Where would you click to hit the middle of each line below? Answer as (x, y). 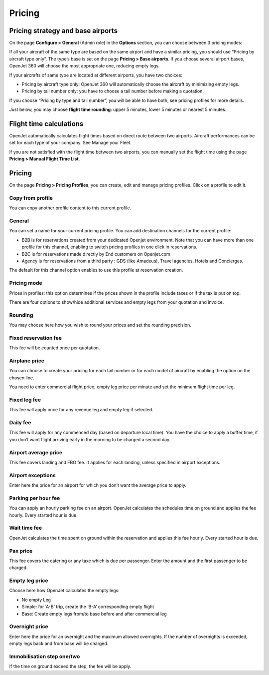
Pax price (21, 551)
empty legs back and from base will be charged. (59, 644)
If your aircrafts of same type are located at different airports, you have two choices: (96, 75)
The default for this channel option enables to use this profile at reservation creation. (96, 270)
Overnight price (29, 627)
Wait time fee (26, 528)
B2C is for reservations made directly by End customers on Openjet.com (96, 254)
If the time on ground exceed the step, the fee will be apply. (70, 667)
